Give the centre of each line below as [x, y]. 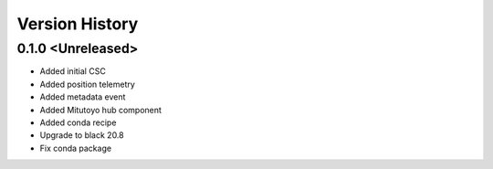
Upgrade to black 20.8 [82, 135]
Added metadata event [83, 97]
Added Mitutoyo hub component [100, 110]
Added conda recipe [78, 122]
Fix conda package [76, 148]
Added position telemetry [88, 84]
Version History [78, 24]
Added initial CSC [73, 71]
